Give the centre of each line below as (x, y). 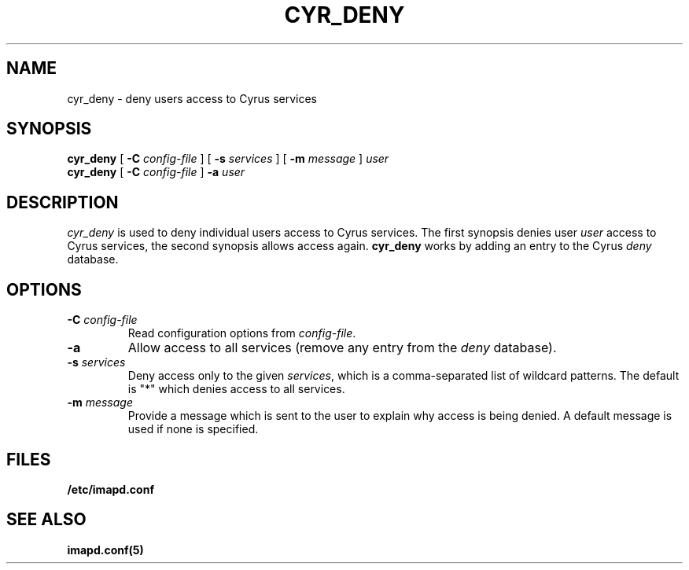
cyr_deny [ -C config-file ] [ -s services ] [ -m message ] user (228, 159)
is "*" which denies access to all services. (236, 389)
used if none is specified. (193, 429)
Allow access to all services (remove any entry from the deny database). (342, 348)
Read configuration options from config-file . (242, 333)
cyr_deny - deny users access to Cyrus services (192, 98)
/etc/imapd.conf (111, 489)
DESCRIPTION (63, 202)
